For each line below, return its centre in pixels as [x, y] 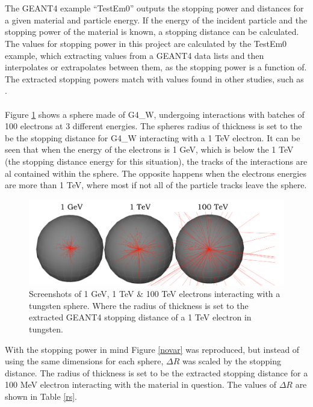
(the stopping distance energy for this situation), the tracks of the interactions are [156, 161]
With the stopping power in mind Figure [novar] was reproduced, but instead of [152, 349]
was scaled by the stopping [231, 361]
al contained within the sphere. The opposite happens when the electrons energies [156, 173]
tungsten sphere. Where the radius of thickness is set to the [139, 305]
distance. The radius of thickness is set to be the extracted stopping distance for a [156, 372]
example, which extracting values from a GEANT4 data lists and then [135, 55]
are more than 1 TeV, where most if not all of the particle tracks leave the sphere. [156, 185]
